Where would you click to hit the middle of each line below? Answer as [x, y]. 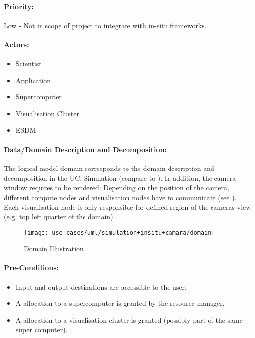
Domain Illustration [54, 248]
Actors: [17, 44]
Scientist [28, 63]
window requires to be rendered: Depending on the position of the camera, [117, 188]
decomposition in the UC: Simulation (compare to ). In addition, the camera [120, 178]
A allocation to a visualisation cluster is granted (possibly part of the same [129, 319]
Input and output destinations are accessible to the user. [101, 286]
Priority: [19, 6]
